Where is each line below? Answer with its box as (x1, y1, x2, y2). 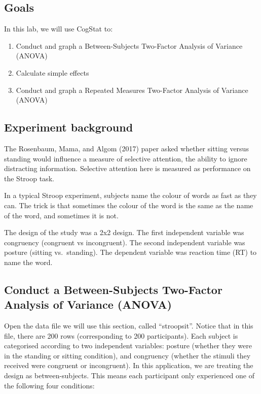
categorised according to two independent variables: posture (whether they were (4, 340, 252, 351)
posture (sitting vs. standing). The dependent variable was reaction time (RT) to (4, 247, 257, 257)
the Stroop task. (4, 173, 54, 183)
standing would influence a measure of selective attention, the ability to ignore (4, 153, 247, 163)
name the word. (4, 256, 53, 267)
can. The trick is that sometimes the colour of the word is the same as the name (4, 200, 253, 210)
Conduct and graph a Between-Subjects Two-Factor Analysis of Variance (16, 40, 243, 51)
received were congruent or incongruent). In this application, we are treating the (4, 360, 253, 371)
